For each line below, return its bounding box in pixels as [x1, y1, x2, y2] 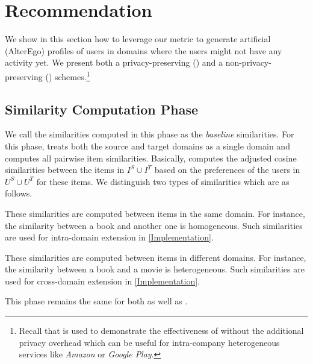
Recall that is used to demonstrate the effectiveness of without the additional [19, 324, 304, 337]
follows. [5, 187, 33, 199]
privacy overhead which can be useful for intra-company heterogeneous [19, 336, 280, 348]
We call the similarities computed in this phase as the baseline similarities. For [5, 128, 294, 140]
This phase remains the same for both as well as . [5, 295, 188, 307]
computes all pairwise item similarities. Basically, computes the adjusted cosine [5, 151, 297, 164]
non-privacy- [225, 56, 271, 69]
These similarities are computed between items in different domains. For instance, [5, 251, 306, 263]
